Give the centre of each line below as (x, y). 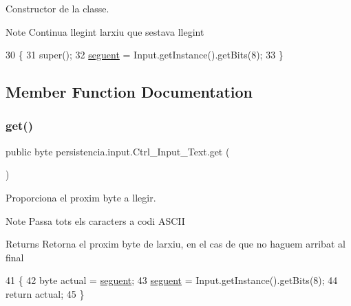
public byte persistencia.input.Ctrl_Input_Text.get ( (118, 151)
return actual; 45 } (45, 293)
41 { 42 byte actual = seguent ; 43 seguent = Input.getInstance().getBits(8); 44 (172, 280)
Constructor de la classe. (57, 8)
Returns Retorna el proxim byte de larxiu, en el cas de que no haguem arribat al (175, 244)
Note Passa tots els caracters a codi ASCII (95, 220)
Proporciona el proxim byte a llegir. (81, 197)
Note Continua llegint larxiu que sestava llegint (105, 31)
